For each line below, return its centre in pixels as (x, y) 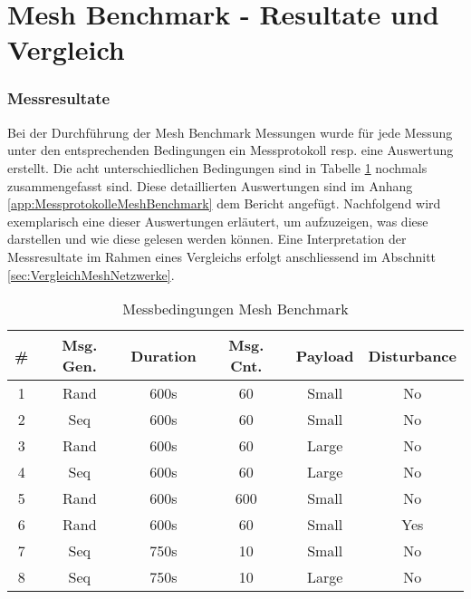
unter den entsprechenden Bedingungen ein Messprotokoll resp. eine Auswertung (231, 150)
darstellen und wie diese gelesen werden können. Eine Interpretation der (207, 239)
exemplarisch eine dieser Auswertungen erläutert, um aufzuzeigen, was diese (218, 221)
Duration (163, 355)
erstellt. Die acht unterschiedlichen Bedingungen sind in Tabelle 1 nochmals (217, 167)
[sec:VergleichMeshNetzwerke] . (91, 274)
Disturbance (412, 355)
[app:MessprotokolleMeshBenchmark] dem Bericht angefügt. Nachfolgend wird (224, 203)
